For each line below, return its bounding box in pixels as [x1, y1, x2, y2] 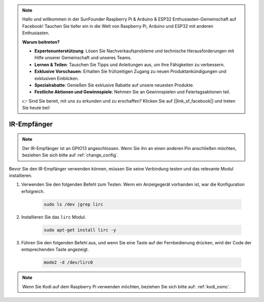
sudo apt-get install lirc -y [44, 227, 116, 233]
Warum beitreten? [22, 39, 60, 45]
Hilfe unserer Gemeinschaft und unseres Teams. [34, 55, 132, 61]
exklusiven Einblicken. [34, 75, 79, 81]
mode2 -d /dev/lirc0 [44, 259, 93, 265]
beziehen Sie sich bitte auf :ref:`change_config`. [22, 152, 119, 158]
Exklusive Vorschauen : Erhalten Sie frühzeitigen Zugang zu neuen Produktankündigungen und [34, 68, 227, 74]
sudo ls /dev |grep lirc [44, 201, 104, 207]
